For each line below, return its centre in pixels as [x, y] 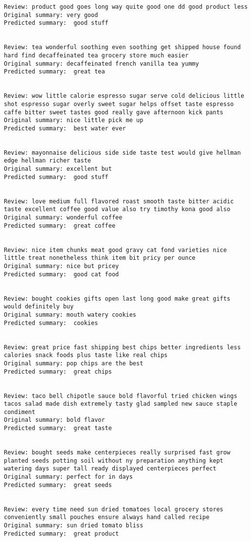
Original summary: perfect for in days [68, 477]
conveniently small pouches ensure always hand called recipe [107, 517]
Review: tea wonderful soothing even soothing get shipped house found [122, 47]
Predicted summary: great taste [58, 428]
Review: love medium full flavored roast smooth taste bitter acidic [119, 201]
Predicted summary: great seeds [58, 485]
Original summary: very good [51, 15]
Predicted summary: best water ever [65, 128]
